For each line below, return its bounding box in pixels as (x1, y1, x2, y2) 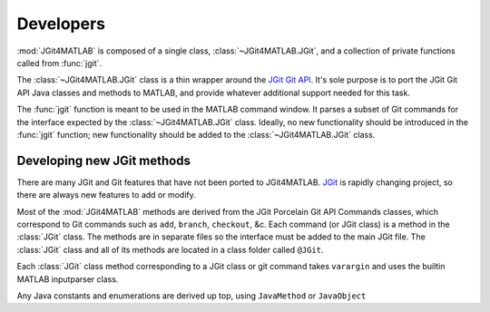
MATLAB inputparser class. (16, 273, 119, 285)
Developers (16, 14, 106, 34)
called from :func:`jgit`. (16, 57, 103, 68)
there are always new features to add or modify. (16, 190, 197, 200)
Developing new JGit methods (16, 152, 191, 168)
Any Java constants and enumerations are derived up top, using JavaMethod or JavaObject (16, 290, 367, 301)
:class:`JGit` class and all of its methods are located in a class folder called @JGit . (16, 244, 324, 255)
